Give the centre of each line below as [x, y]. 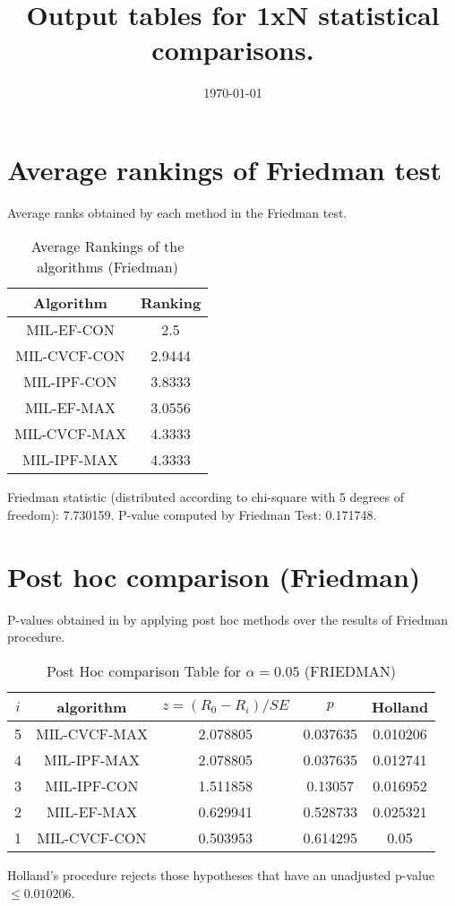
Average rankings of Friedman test [224, 169]
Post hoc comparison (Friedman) [214, 576]
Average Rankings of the [107, 246]
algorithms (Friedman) [107, 267]
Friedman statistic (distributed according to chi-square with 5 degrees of [206, 497]
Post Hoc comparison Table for [144, 670]
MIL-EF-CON [70, 330]
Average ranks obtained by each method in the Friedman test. [177, 212]
